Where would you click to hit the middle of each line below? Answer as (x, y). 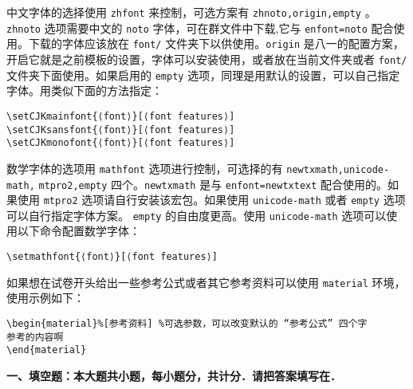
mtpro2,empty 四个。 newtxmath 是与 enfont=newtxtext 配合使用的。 (213, 184)
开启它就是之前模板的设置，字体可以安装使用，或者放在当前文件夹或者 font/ (207, 59)
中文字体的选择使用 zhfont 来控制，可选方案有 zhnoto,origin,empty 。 (191, 12)
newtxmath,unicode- (338, 169)
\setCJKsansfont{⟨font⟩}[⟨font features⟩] (121, 130)
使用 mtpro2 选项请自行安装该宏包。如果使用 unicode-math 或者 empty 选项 (211, 200)
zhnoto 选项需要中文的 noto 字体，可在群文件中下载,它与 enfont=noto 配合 (200, 28)
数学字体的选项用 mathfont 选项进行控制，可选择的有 (145, 168)
